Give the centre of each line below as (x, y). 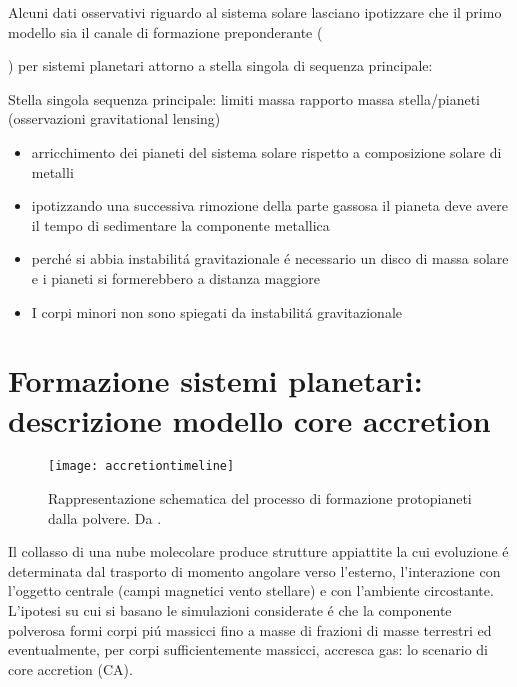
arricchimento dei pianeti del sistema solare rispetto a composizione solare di (266, 151)
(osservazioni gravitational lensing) (114, 118)
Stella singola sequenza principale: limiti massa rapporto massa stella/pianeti (244, 98)
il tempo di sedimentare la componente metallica (180, 224)
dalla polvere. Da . (105, 517)
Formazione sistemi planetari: (215, 380)
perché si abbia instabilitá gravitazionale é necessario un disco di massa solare (270, 258)
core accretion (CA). (70, 668)
